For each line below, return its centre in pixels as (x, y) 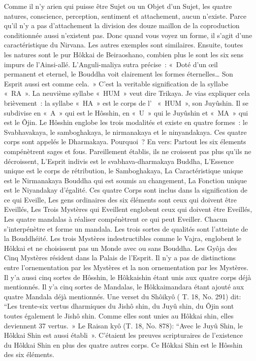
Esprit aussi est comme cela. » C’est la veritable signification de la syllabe (116, 83)
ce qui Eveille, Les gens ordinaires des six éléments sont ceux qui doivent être (120, 199)
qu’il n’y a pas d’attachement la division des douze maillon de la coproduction (122, 25)
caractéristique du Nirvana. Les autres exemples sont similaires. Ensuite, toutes (124, 45)
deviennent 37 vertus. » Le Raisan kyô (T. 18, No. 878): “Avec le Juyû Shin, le (123, 325)
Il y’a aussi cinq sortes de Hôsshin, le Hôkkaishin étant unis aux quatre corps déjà (128, 277)
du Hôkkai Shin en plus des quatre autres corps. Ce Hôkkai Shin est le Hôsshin (123, 344)
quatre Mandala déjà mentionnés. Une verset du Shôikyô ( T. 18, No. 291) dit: (123, 296)
